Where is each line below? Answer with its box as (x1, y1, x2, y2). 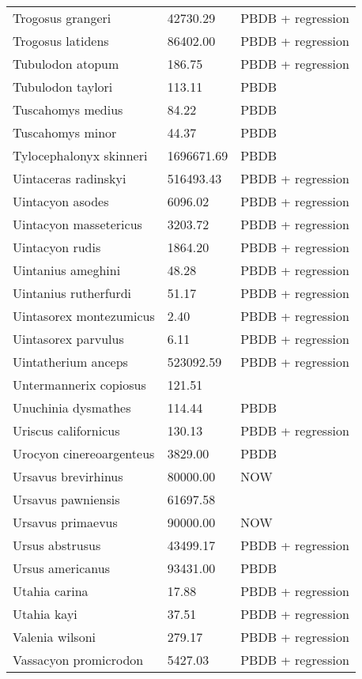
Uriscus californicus (13, 421, 120, 439)
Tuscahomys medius (13, 100, 123, 119)
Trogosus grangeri (13, 9, 111, 27)
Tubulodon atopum (13, 55, 119, 73)
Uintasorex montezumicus (13, 307, 155, 325)
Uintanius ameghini (13, 261, 121, 279)
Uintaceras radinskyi (13, 169, 126, 187)
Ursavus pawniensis (13, 490, 120, 508)
